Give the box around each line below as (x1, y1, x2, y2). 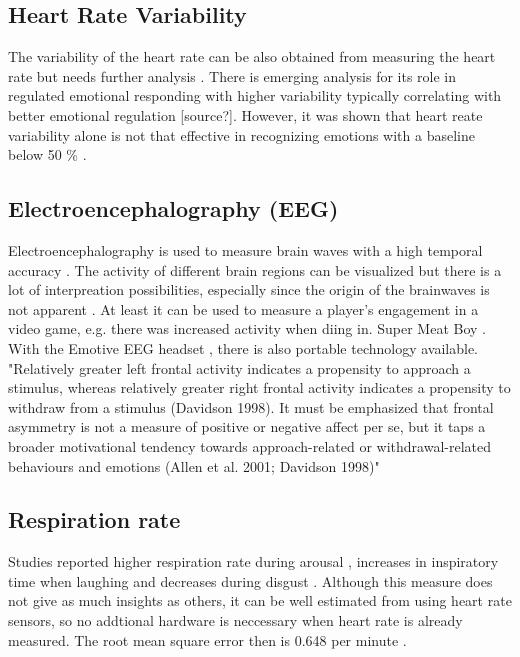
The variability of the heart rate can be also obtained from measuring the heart (8, 46, 496, 67)
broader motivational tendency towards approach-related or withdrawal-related (8, 435, 492, 456)
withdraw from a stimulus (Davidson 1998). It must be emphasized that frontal (8, 396, 494, 417)
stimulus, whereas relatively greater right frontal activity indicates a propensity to (8, 377, 511, 398)
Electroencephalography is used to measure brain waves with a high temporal (8, 239, 483, 260)
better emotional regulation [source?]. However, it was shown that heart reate (8, 104, 483, 125)
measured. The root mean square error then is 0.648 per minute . (8, 629, 407, 650)
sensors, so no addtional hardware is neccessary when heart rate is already (8, 610, 463, 631)
